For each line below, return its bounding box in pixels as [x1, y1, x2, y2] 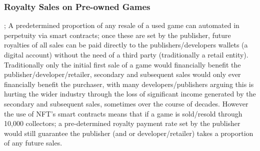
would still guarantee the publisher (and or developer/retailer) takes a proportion [4, 127, 253, 138]
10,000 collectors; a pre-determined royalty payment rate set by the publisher [4, 118, 240, 128]
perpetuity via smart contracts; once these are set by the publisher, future [4, 29, 231, 40]
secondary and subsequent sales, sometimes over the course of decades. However [4, 98, 248, 108]
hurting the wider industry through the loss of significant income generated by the [4, 88, 256, 99]
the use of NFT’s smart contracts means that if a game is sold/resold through [4, 108, 242, 118]
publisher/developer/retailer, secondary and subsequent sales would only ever [4, 69, 241, 79]
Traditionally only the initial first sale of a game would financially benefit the [4, 59, 241, 69]
